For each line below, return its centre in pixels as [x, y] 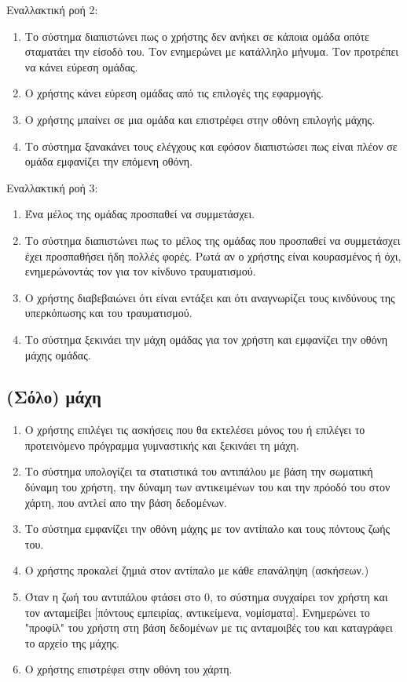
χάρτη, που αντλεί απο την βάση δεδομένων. [126, 502]
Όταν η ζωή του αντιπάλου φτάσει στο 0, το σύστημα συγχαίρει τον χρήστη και [206, 597]
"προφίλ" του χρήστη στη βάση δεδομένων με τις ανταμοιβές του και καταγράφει [209, 627]
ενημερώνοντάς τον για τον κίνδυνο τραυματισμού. [140, 271]
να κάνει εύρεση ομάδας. [81, 66]
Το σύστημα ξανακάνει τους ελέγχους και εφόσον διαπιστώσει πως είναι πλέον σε [211, 146]
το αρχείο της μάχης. [72, 642]
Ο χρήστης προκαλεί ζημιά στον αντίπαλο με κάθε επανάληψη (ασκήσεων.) [197, 570]
